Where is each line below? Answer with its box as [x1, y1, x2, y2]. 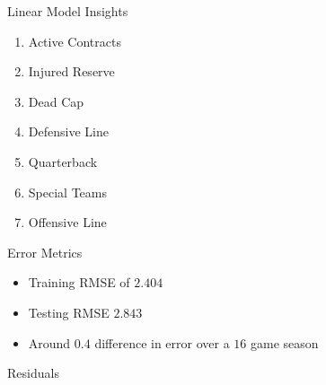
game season [251, 333, 319, 352]
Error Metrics [7, 242, 83, 261]
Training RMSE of [28, 273, 130, 292]
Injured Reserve [28, 62, 115, 81]
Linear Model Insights [7, 2, 128, 20]
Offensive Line [28, 213, 107, 232]
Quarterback [28, 152, 98, 171]
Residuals [7, 363, 59, 382]
